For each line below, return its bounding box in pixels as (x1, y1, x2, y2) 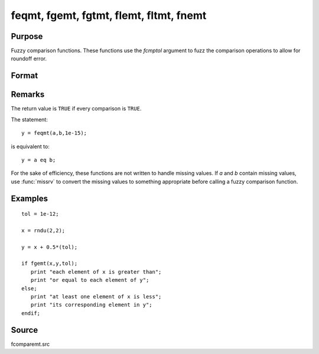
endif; (21, 310, 41, 316)
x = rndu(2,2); (21, 227, 66, 233)
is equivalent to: (11, 142, 50, 150)
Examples (11, 193, 48, 203)
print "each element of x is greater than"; (30, 268, 162, 275)
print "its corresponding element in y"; (30, 301, 153, 308)
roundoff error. (11, 55, 47, 62)
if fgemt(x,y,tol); (21, 260, 78, 267)
